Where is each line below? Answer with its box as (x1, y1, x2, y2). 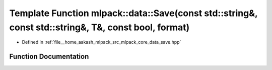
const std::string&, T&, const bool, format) (9, 22, 190, 33)
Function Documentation (9, 52, 89, 61)
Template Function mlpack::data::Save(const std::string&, (9, 8, 258, 19)
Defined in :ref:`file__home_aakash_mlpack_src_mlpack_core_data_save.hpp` (22, 39, 181, 45)
